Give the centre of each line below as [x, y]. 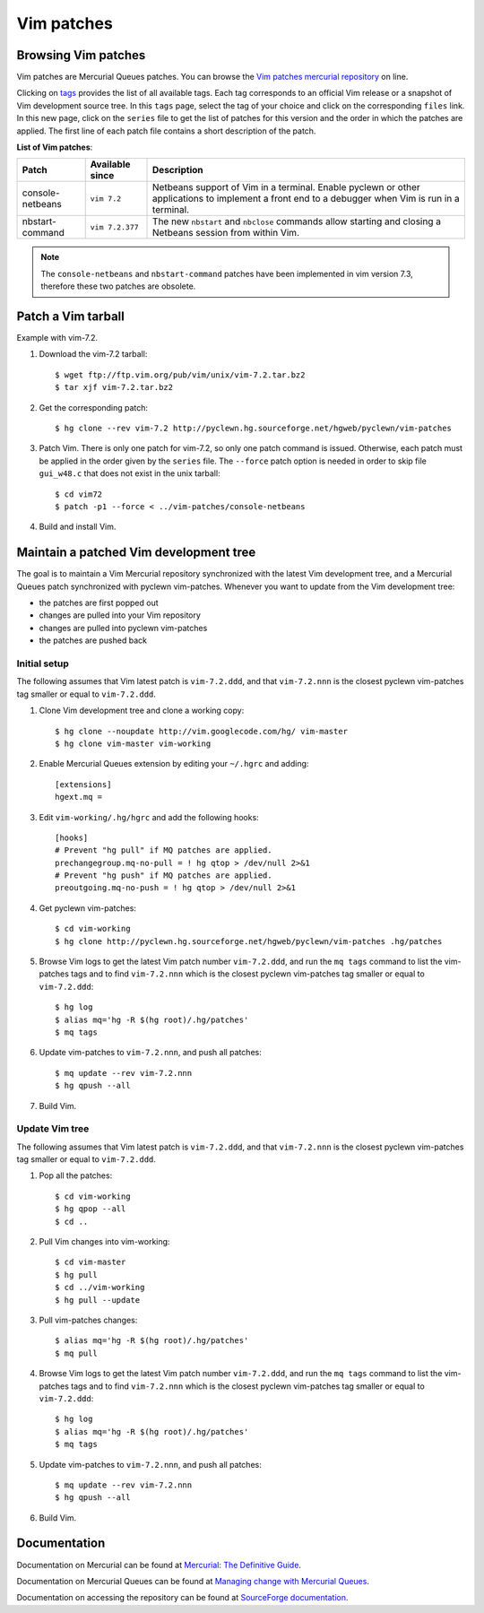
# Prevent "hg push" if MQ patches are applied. [164, 876]
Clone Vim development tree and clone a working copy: [142, 711]
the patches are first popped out [99, 603]
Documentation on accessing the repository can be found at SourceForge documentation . [182, 1598]
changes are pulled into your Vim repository [120, 615]
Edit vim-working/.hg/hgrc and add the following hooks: [149, 817]
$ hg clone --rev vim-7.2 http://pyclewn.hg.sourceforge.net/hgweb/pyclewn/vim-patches [254, 429]
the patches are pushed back [93, 640]
